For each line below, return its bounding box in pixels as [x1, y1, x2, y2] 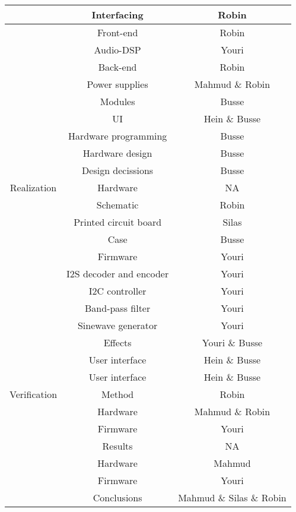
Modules [100, 94, 135, 108]
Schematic [96, 198, 139, 211]
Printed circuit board [74, 215, 162, 229]
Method [101, 387, 134, 401]
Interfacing [91, 8, 144, 21]
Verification [9, 387, 58, 401]
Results [102, 439, 133, 453]
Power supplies [87, 77, 148, 91]
